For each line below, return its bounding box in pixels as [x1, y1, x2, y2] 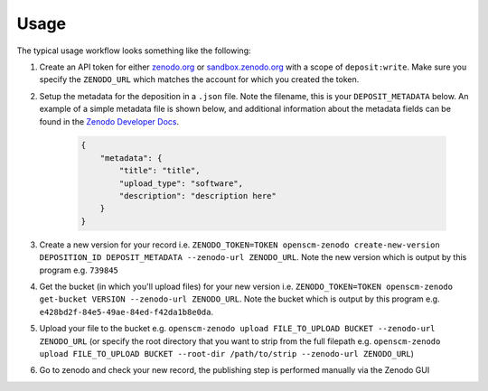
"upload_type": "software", [118, 178, 244, 189]
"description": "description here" [118, 191, 277, 201]
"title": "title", [118, 165, 201, 176]
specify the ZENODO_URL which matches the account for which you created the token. [39, 74, 360, 85]
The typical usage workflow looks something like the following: [16, 45, 251, 56]
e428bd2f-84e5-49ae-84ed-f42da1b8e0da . [39, 306, 214, 317]
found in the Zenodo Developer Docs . [39, 116, 180, 126]
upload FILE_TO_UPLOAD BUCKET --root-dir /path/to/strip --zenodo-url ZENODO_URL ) [39, 348, 415, 358]
